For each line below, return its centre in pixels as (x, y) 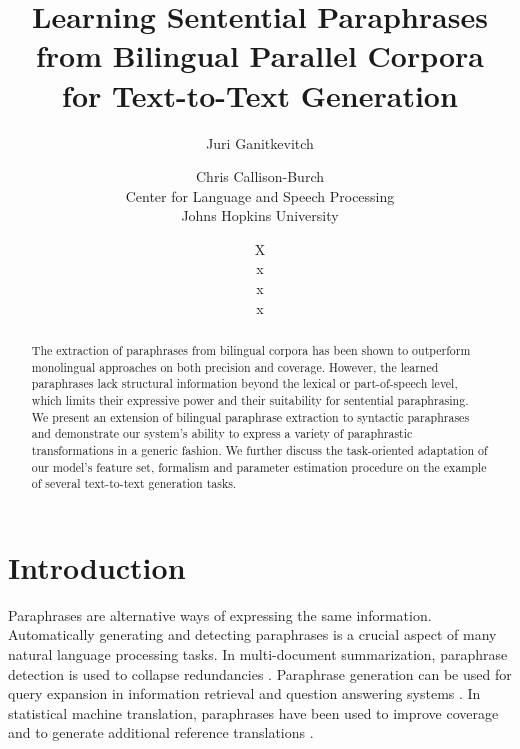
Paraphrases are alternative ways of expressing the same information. (220, 614)
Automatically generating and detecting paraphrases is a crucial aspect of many (252, 634)
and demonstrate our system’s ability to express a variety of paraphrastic (222, 433)
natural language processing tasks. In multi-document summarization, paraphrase (258, 654)
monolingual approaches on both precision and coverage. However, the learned (235, 366)
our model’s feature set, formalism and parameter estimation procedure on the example (259, 466)
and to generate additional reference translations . (161, 732)
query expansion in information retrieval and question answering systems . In (244, 693)
